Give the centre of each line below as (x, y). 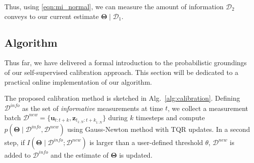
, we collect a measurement (208, 108)
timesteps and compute (170, 117)
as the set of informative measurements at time (93, 108)
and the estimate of (79, 154)
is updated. (136, 154)
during (118, 117)
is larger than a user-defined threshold (146, 142)
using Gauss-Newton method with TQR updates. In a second (158, 129)
